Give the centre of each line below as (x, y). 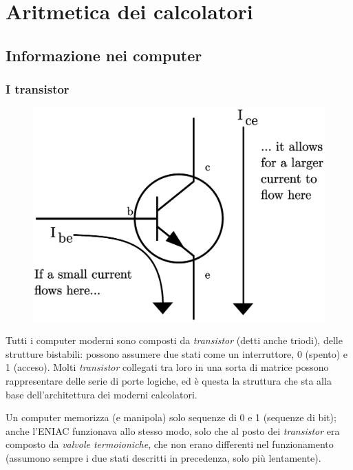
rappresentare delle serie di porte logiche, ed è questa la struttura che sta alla (169, 381)
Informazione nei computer (104, 55)
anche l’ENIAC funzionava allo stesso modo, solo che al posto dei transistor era (173, 430)
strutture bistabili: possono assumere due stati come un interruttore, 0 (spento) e (177, 353)
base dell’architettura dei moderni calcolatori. (101, 394)
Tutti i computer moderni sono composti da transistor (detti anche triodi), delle (174, 340)
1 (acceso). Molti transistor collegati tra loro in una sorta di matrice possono (167, 367)
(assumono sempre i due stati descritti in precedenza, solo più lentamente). (163, 458)
